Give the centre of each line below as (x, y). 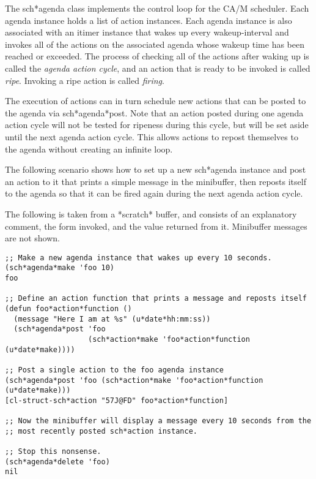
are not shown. (32, 238)
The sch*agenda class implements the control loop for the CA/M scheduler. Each (157, 8)
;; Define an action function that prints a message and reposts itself (156, 299)
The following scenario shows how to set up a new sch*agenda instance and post (156, 169)
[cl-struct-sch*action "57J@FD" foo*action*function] (117, 400)
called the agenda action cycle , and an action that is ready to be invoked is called (158, 68)
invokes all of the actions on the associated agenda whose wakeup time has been (155, 44)
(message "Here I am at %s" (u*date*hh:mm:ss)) (112, 319)
